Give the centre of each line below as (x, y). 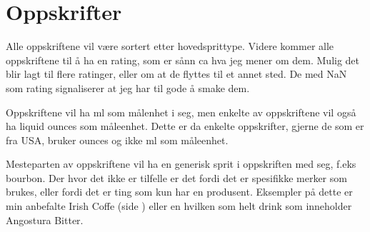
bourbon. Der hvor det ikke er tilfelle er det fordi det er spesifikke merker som (176, 177)
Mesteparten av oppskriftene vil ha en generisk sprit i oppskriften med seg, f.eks (181, 164)
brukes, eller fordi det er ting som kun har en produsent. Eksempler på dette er (179, 192)
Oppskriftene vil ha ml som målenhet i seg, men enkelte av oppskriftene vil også (181, 112)
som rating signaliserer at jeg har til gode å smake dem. (128, 87)
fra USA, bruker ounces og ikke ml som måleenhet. (117, 140)
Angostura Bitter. (45, 220)
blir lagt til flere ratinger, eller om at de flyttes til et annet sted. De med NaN (176, 74)
